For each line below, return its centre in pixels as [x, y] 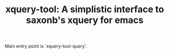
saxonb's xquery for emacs [85, 20]
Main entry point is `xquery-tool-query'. [46, 46]
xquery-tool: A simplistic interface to [85, 9]
